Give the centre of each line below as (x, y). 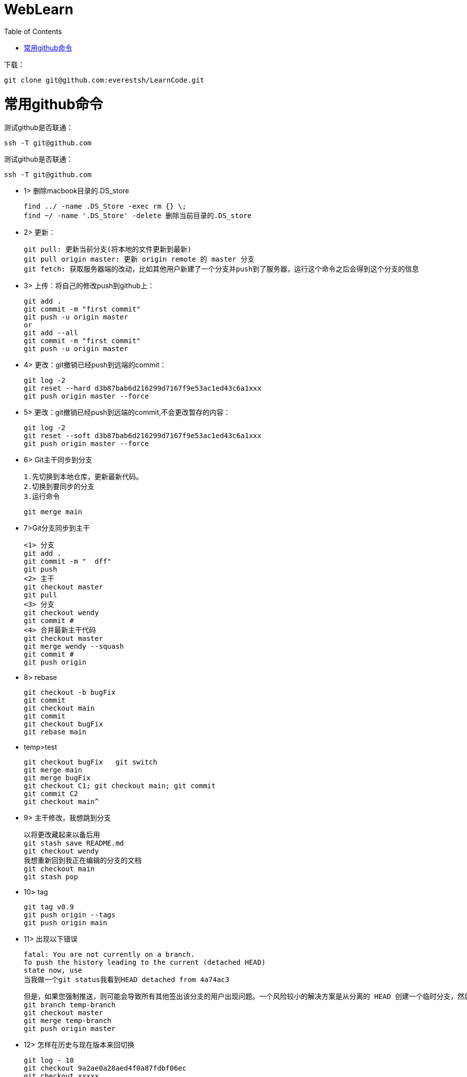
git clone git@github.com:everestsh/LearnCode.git (104, 80)
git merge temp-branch (68, 1021)
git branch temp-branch (70, 1005)
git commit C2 (51, 794)
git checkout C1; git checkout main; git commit (120, 786)
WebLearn (39, 9)
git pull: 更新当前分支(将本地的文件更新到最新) (108, 249)
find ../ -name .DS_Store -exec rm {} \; (105, 206)
